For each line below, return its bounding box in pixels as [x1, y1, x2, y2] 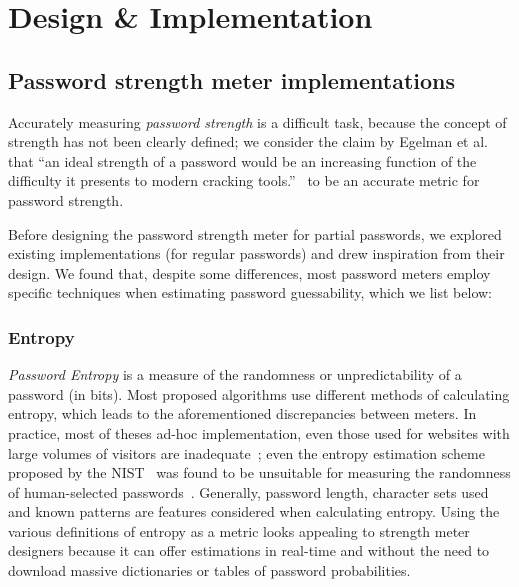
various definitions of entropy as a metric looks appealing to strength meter [8, 520, 470, 541]
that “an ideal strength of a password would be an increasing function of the [8, 150, 477, 171]
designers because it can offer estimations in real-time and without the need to [8, 540, 490, 561]
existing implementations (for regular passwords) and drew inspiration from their [8, 243, 505, 264]
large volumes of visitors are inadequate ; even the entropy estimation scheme [8, 442, 485, 463]
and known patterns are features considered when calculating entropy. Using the [8, 501, 500, 522]
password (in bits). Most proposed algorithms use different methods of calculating [8, 383, 510, 404]
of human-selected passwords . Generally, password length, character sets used [8, 481, 489, 502]
